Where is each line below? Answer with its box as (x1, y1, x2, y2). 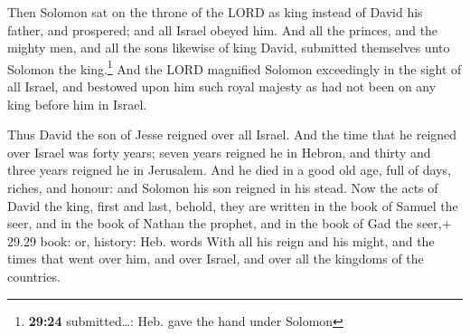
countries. (7, 266, 61, 285)
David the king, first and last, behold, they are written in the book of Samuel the (7, 196, 458, 215)
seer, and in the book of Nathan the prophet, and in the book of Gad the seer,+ (7, 214, 452, 233)
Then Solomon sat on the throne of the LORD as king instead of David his (7, 3, 423, 21)
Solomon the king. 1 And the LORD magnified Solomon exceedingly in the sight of (7, 56, 462, 78)
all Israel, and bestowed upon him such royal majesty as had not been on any (7, 77, 437, 96)
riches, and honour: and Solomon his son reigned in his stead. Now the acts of (7, 178, 438, 197)
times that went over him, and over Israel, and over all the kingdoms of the (7, 249, 424, 268)
